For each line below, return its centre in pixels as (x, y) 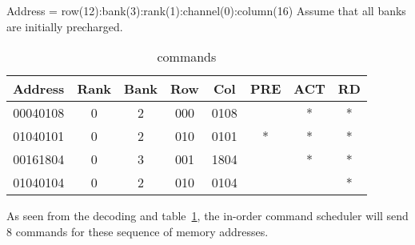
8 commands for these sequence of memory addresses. (138, 231)
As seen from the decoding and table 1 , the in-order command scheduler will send (207, 216)
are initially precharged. (65, 26)
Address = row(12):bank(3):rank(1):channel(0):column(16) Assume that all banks (206, 10)
